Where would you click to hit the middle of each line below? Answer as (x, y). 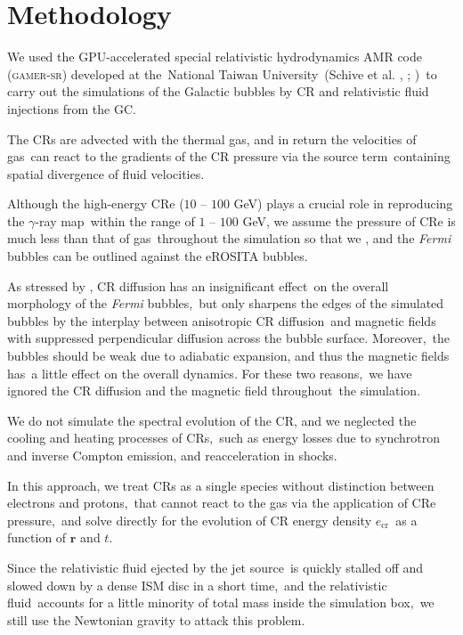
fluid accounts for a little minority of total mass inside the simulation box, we (221, 602)
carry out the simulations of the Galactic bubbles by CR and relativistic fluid (218, 91)
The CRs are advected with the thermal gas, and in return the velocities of (212, 138)
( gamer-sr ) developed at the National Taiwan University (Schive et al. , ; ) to (222, 73)
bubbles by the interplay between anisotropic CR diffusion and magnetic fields (222, 320)
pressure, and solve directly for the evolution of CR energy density (190, 520)
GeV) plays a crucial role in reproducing (343, 204)
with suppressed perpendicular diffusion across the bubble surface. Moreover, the (229, 338)
